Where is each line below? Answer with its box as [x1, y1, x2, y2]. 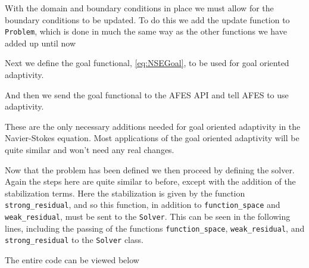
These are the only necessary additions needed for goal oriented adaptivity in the [5, 120, 301, 132]
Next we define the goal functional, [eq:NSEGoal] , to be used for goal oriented [5, 57, 289, 69]
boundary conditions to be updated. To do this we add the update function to [5, 13, 290, 26]
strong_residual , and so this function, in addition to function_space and [5, 198, 280, 211]
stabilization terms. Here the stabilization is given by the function [5, 186, 245, 199]
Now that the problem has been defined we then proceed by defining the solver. [5, 163, 295, 176]
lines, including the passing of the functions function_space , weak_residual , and [5, 222, 305, 234]
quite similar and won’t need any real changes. [5, 144, 174, 155]
